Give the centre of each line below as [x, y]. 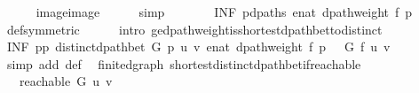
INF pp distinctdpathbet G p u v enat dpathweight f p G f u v [198, 46]
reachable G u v [66, 81]
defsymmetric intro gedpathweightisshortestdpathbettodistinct [194, 29]
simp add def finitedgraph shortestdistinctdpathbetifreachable [184, 63]
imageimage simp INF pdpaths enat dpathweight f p [224, 12]
